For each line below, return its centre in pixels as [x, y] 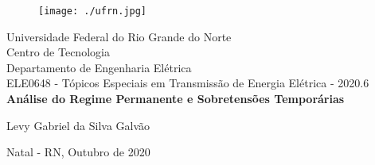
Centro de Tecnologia [58, 52]
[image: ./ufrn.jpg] [93, 11]
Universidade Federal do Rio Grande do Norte [119, 36]
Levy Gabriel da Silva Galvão [78, 125]
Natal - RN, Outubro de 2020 [78, 152]
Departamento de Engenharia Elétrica [99, 67]
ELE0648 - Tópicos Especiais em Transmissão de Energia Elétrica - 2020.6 [188, 83]
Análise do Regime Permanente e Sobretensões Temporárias [176, 99]
